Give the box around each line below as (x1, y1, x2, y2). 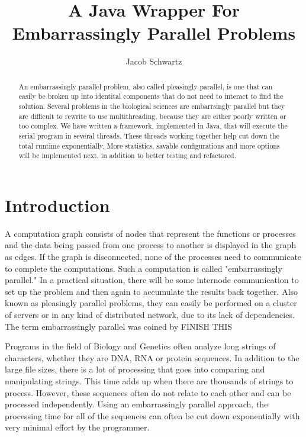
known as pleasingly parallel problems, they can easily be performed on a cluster (5, 297, 297, 309)
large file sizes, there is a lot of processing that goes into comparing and (5, 363, 265, 375)
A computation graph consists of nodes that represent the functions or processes (5, 227, 296, 239)
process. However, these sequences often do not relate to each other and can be (5, 386, 291, 399)
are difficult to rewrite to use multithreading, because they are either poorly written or (18, 111, 286, 121)
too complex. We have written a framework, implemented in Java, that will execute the (18, 121, 288, 131)
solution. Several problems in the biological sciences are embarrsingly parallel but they (18, 101, 285, 111)
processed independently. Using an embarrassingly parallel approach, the (5, 398, 268, 410)
